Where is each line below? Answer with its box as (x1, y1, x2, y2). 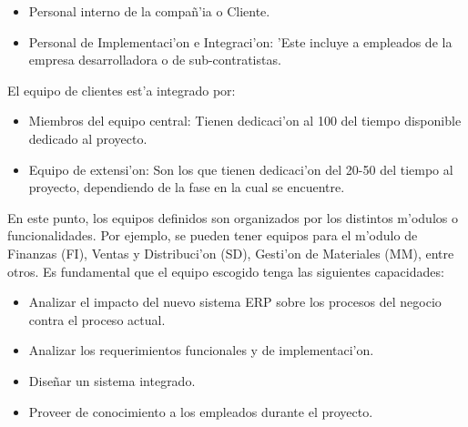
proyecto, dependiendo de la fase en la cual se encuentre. (28, 178, 345, 197)
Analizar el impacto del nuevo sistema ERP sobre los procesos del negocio (28, 292, 442, 311)
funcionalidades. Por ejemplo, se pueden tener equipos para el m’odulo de (7, 226, 418, 245)
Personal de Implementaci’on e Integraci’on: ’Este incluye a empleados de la (28, 32, 453, 51)
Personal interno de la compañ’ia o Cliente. (28, 2, 270, 20)
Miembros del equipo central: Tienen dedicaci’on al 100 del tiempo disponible (28, 111, 462, 130)
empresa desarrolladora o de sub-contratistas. (28, 50, 281, 69)
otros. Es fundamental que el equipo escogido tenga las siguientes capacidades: (7, 261, 444, 280)
